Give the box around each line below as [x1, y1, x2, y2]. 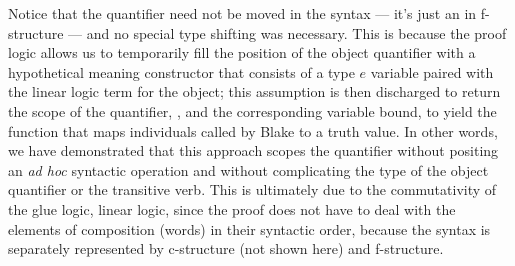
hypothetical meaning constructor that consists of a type [8, 61, 355, 82]
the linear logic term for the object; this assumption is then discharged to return [8, 81, 501, 102]
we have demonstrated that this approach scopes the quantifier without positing [8, 140, 499, 161]
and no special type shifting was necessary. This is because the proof [86, 22, 507, 43]
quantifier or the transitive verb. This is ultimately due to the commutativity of [8, 179, 497, 200]
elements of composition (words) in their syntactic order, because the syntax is [8, 218, 491, 239]
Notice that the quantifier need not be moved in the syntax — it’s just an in [8, 3, 477, 23]
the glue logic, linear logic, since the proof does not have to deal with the [8, 198, 456, 219]
